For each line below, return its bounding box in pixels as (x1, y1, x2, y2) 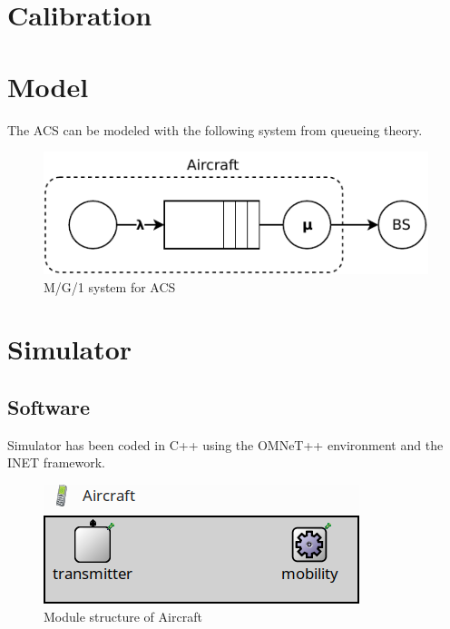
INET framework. (7, 453, 105, 472)
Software (7, 392, 91, 420)
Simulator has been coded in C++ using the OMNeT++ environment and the (7, 435, 444, 454)
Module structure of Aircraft (44, 606, 202, 625)
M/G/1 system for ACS (44, 277, 176, 296)
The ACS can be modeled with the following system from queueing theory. (7, 120, 423, 139)
